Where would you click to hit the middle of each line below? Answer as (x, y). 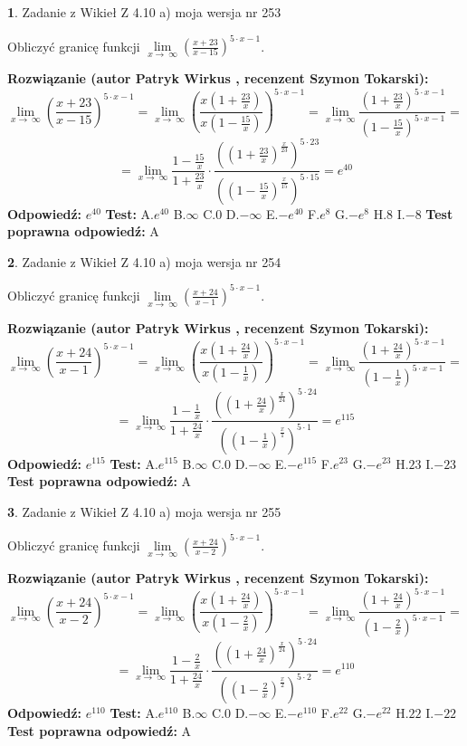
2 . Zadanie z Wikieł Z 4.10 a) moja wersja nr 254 (144, 261)
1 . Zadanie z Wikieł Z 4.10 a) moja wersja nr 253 (144, 12)
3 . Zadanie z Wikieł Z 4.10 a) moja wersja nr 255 (144, 511)
